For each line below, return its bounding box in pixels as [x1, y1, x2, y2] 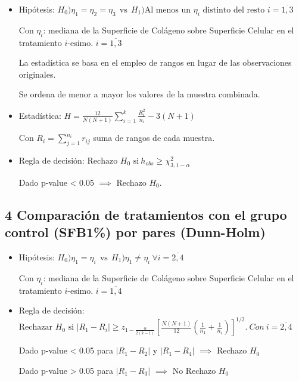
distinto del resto [203, 6, 265, 14]
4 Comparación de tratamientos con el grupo [5, 205, 287, 223]
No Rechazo [172, 364, 216, 376]
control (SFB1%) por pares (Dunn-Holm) [5, 223, 266, 241]
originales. [18, 67, 56, 80]
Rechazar [18, 323, 53, 332]
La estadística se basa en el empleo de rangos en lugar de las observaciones [18, 56, 292, 69]
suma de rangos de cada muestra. [93, 131, 215, 144]
